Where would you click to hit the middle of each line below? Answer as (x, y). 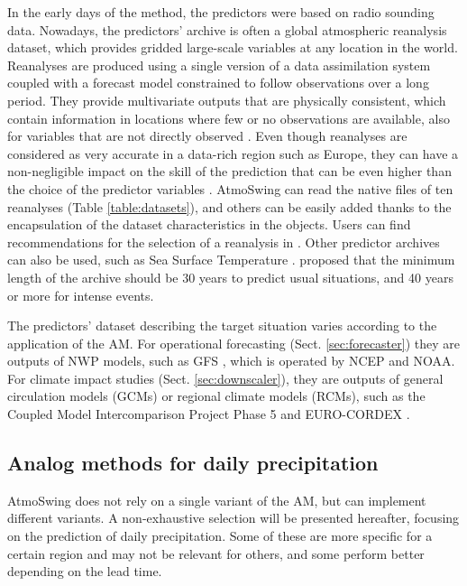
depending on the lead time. (85, 571)
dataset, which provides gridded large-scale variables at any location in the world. (233, 47)
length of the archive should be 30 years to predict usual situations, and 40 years (230, 277)
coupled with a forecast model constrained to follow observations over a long (218, 83)
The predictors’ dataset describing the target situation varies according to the (222, 326)
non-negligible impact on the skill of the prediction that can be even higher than (229, 171)
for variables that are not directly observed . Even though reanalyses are (207, 136)
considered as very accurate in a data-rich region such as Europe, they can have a (233, 153)
